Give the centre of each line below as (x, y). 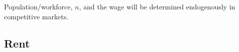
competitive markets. (36, 16)
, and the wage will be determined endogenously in (157, 6)
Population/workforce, (38, 6)
